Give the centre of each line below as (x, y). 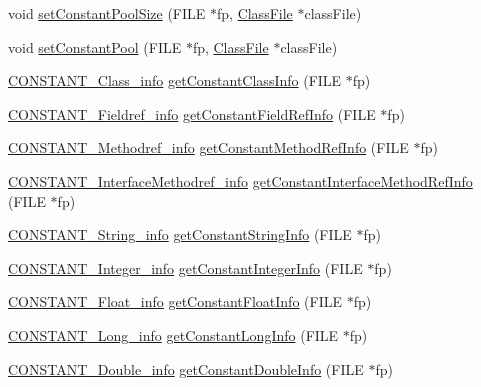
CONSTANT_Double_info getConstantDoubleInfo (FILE (186, 368)
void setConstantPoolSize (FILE (107, 13)
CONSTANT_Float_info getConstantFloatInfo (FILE (175, 301)
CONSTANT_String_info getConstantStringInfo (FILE (180, 234)
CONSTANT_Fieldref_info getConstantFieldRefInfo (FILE (192, 113)
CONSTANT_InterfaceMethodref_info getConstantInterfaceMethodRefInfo (240, 180)
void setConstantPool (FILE (95, 46)
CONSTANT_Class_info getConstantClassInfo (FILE (175, 80)
